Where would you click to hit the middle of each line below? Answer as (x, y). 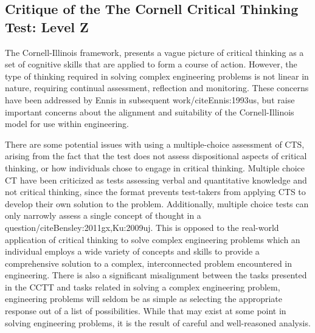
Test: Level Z (47, 26)
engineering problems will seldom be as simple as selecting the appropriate (144, 299)
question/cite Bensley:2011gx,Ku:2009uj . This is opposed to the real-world (142, 227)
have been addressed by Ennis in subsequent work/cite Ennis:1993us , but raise (150, 99)
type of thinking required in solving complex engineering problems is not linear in (157, 76)
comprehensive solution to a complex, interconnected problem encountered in (149, 263)
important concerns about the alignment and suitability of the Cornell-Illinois (150, 112)
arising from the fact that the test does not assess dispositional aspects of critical (156, 156)
